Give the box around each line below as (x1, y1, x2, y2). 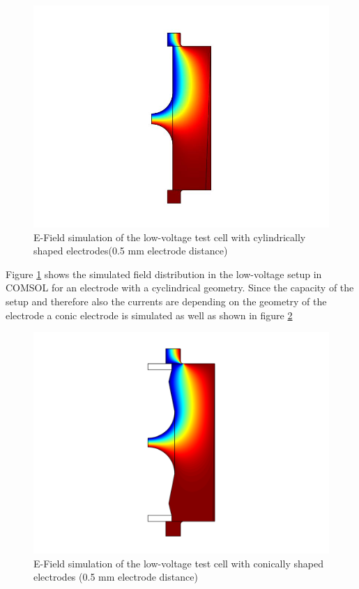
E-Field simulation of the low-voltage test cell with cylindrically (33, 229, 306, 244)
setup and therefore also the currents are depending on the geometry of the (6, 293, 327, 308)
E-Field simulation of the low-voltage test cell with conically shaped (33, 556, 323, 570)
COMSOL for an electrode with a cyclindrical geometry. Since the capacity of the (6, 280, 354, 295)
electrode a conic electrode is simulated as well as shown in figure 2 (6, 307, 293, 322)
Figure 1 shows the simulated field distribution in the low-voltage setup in (6, 266, 322, 281)
